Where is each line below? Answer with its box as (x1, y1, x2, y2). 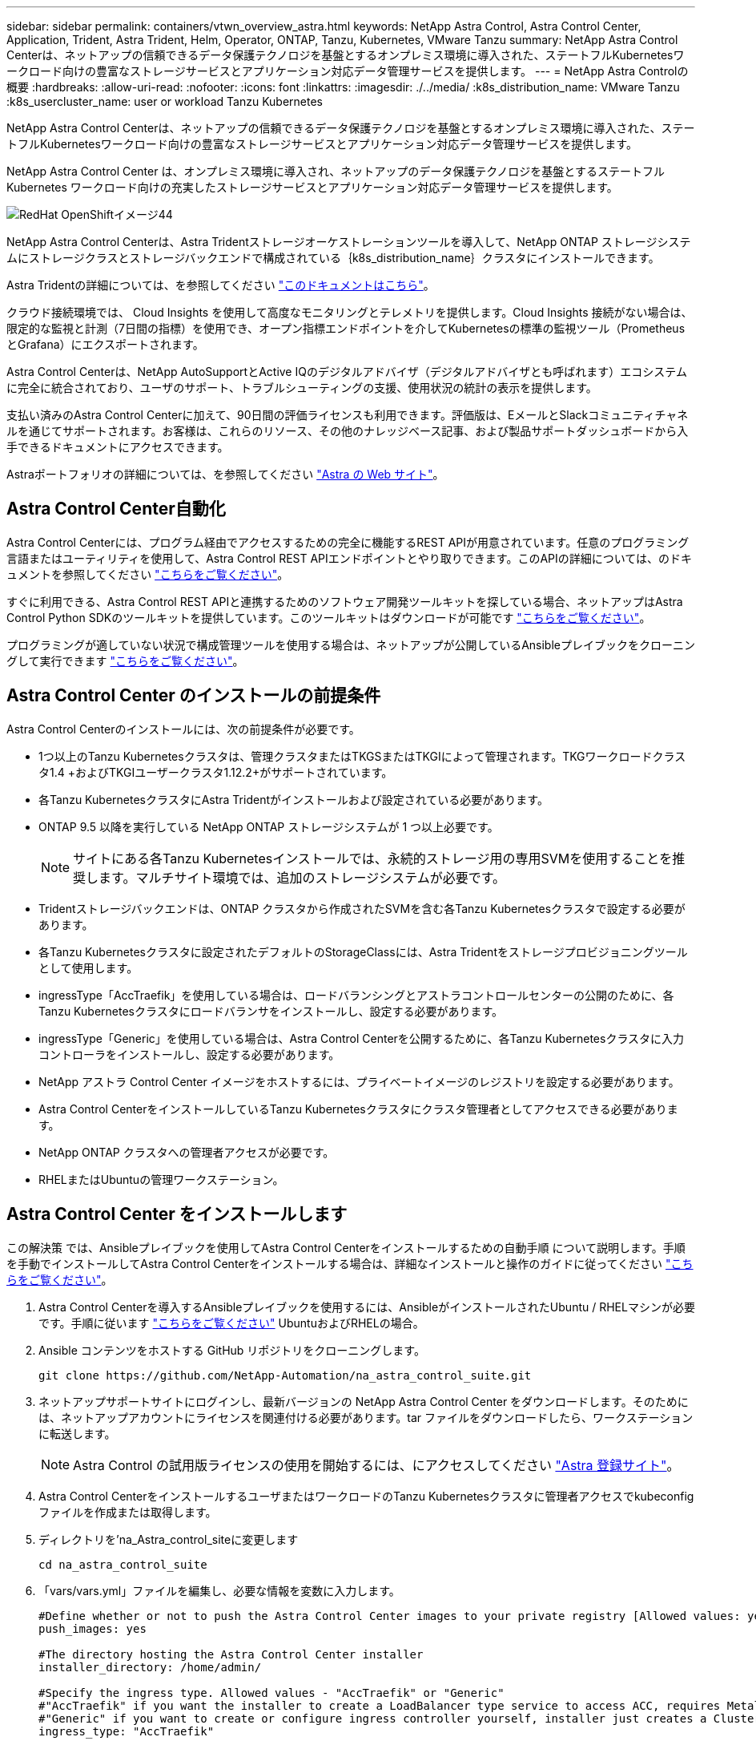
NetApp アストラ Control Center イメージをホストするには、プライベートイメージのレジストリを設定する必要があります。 (38, 1074, 680, 1089)
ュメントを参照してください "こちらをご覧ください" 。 (6, 567, 289, 581)
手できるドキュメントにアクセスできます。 (6, 440, 229, 454)
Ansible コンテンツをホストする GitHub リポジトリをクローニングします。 (38, 1343, 425, 1357)
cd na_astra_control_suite (38, 1557, 207, 1571)
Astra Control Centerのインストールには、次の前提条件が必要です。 (6, 721, 360, 736)
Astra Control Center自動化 (6, 499, 226, 519)
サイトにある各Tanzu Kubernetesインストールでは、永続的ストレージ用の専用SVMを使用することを (73, 850, 673, 866)
